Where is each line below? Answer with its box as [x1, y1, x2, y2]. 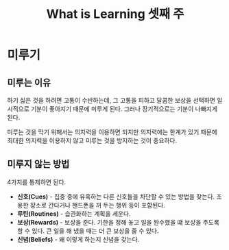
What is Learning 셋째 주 [46, 6, 184, 22]
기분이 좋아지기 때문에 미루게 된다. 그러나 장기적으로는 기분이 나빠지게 [30, 105, 218, 113]
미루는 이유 [7, 77, 51, 88]
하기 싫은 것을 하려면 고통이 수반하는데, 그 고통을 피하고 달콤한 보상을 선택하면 [7, 97, 216, 104]
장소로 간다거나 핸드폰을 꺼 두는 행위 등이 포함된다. [29, 201, 166, 209]
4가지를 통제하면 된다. [7, 177, 67, 186]
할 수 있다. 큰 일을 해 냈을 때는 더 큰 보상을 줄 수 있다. [16, 227, 159, 235]
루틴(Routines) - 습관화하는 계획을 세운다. [16, 210, 132, 218]
